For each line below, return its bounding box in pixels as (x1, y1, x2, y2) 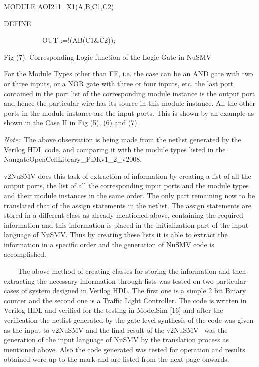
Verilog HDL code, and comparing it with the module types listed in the (4, 144, 226, 154)
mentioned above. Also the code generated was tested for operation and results (4, 344, 245, 354)
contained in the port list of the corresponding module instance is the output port (4, 88, 255, 98)
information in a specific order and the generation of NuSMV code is (4, 239, 214, 249)
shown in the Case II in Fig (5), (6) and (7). (4, 117, 139, 128)
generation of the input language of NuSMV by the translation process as (4, 334, 229, 345)
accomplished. (4, 249, 46, 259)
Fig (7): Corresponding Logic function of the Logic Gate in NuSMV (4, 51, 212, 62)
